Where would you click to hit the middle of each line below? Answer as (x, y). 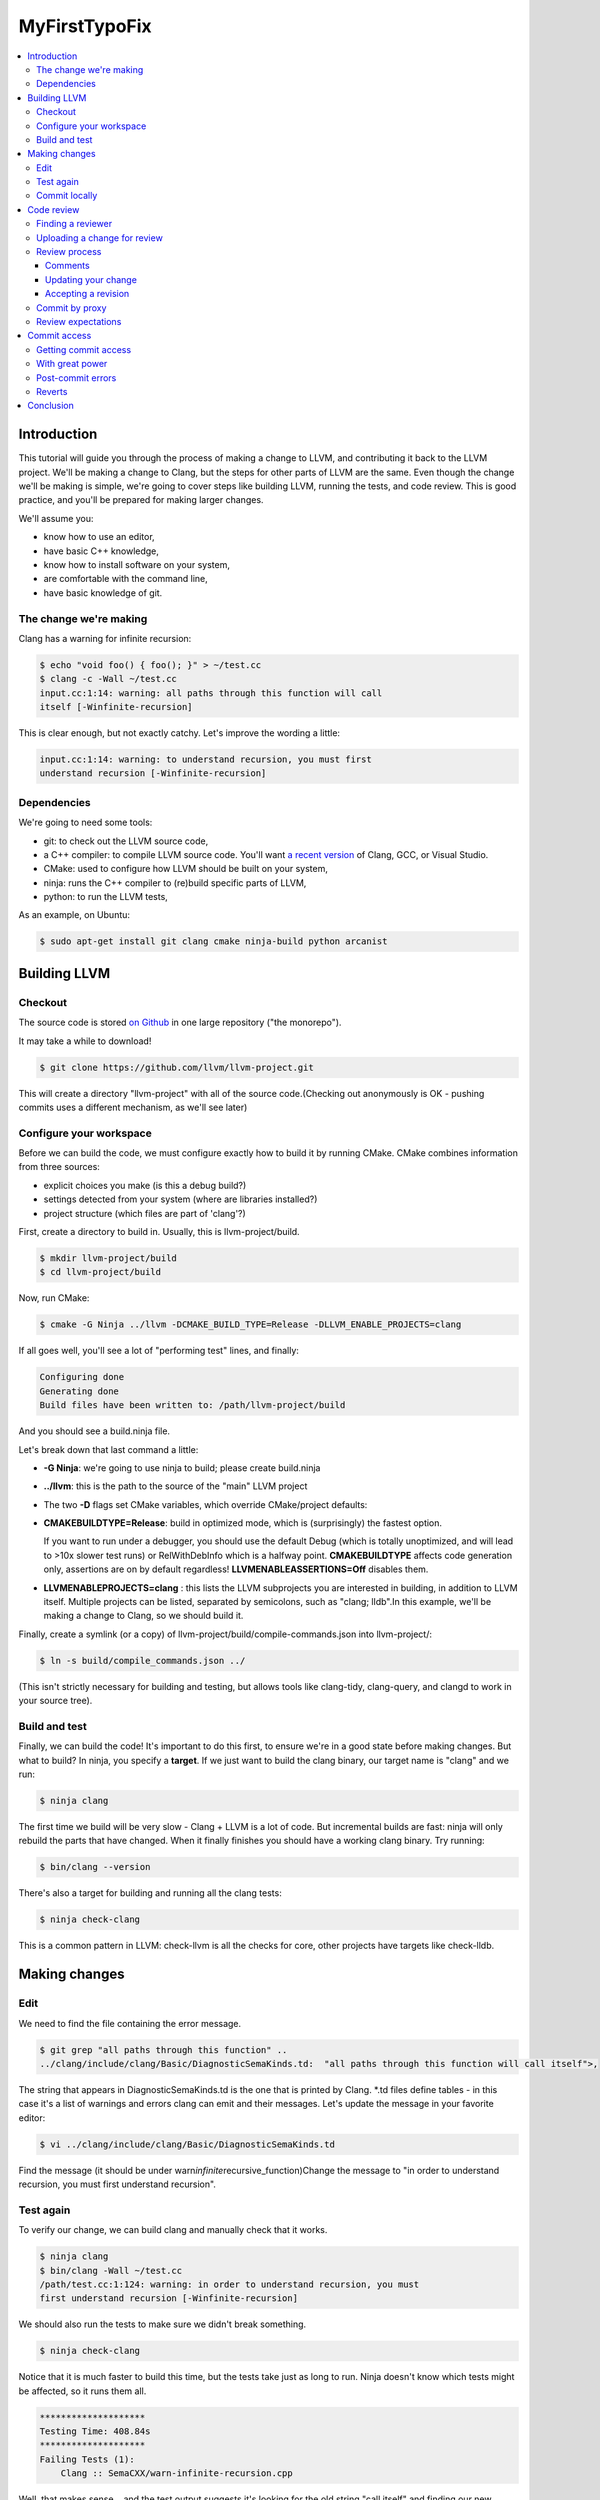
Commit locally (67, 196)
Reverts (52, 391)
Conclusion (51, 406)
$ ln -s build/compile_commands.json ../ (142, 1660)
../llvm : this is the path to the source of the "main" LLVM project (175, 1486)
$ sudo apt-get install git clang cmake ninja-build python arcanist (213, 941)
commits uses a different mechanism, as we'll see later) (133, 1107)
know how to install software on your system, (136, 564)
